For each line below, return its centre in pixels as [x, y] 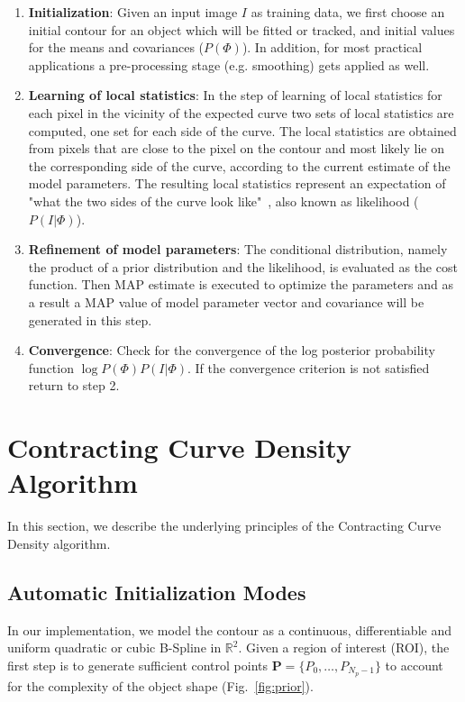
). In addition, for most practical [332, 47]
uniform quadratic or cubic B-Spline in [114, 647]
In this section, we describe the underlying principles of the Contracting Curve [224, 526]
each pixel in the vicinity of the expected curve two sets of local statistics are [241, 112]
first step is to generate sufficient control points [138, 665]
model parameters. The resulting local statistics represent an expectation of [237, 183]
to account [414, 665]
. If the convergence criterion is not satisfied [309, 367]
